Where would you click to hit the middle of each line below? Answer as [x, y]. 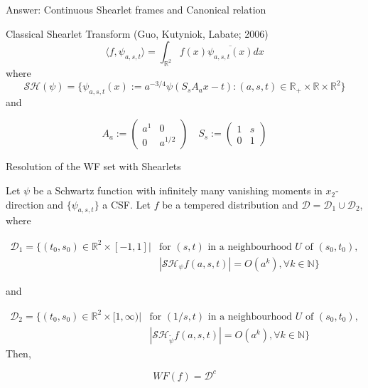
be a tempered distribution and [230, 204]
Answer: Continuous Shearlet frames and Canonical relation [136, 9]
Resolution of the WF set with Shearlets [93, 166]
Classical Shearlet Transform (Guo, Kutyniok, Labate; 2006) [137, 33]
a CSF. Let [126, 204]
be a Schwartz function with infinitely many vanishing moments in [178, 190]
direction [25, 204]
